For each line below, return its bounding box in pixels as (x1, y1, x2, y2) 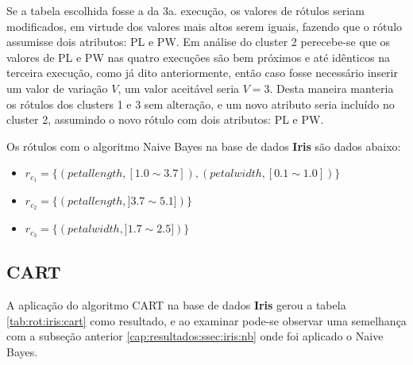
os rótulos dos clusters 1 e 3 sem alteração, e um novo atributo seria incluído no (6, 95, 395, 112)
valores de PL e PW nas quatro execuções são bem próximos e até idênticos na (6, 48, 390, 65)
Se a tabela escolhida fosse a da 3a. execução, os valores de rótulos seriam (6, 2, 365, 18)
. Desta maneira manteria (269, 79, 394, 96)
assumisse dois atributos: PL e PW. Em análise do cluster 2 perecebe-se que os (6, 33, 391, 50)
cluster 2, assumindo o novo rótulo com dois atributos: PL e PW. (6, 111, 324, 128)
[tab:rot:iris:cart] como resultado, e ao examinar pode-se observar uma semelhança (6, 312, 407, 328)
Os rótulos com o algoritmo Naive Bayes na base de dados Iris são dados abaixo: (6, 137, 401, 154)
